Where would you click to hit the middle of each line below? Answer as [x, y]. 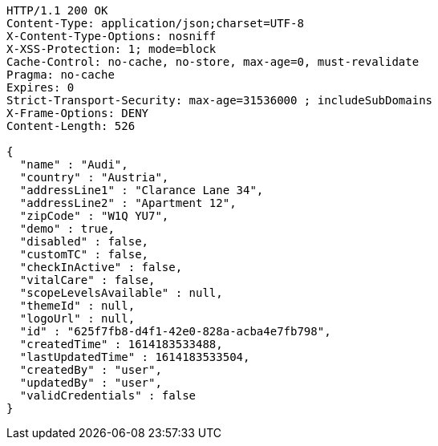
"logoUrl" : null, [77, 318]
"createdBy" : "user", [91, 370]
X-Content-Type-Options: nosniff [112, 36]
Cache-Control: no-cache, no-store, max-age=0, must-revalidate [213, 62]
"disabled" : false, [84, 241]
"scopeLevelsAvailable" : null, [121, 293]
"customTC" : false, [84, 254]
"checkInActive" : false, [101, 267]
